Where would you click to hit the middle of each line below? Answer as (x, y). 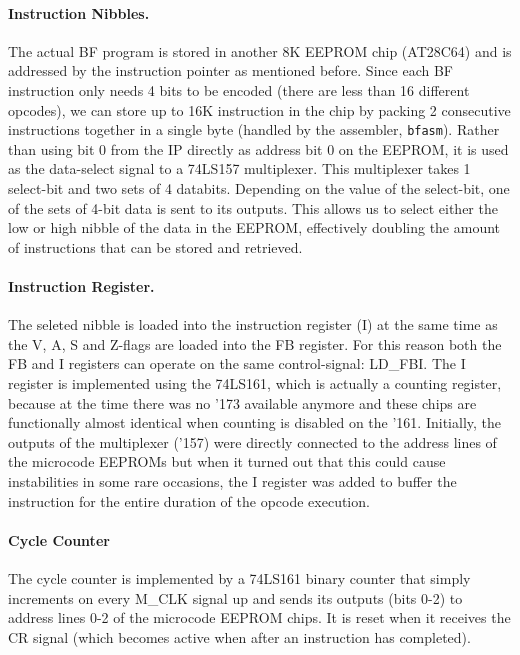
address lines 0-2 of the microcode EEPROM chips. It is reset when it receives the (259, 617)
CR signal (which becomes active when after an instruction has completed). (239, 636)
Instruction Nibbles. (79, 12)
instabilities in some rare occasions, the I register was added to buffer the (232, 480)
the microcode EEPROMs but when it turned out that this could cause (227, 461)
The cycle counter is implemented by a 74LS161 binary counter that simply (239, 577)
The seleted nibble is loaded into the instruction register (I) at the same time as (253, 324)
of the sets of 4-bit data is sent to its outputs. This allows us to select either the (253, 207)
